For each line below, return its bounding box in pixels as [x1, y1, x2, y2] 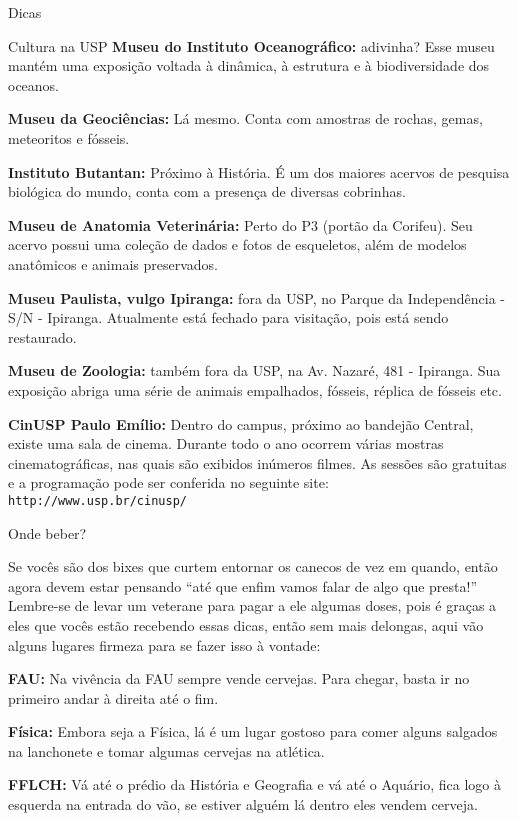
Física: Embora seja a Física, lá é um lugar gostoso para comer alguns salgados [8, 721, 498, 742]
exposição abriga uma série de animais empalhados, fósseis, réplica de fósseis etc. [8, 379, 502, 400]
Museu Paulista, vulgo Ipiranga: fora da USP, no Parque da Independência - [8, 287, 506, 308]
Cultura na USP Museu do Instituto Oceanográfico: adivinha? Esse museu [8, 35, 495, 56]
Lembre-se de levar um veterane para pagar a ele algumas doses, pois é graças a [8, 595, 497, 616]
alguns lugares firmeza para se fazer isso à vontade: [8, 634, 321, 655]
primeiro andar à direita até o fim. [8, 687, 219, 708]
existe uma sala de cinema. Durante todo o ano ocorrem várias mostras [8, 433, 444, 454]
